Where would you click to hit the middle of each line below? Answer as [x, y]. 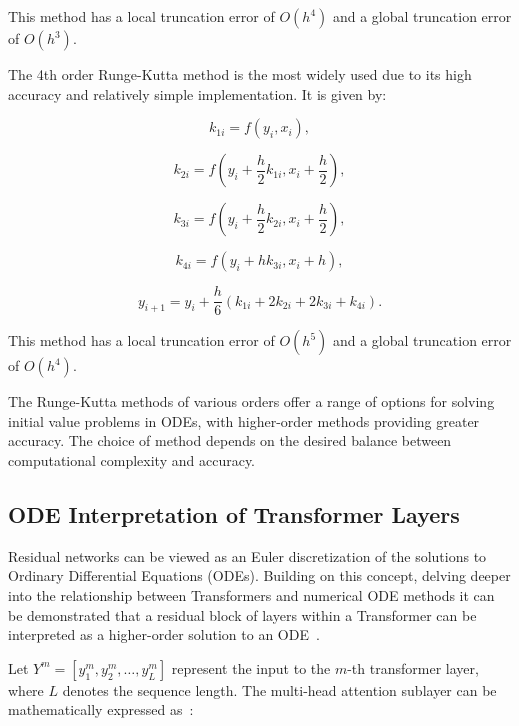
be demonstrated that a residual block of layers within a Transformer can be [242, 614]
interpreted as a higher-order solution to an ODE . [164, 634]
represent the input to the [251, 667]
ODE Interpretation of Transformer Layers [234, 514]
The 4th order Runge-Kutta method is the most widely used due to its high [240, 74]
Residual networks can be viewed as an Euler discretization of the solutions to [247, 555]
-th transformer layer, [413, 667]
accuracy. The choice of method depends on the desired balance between [230, 440]
